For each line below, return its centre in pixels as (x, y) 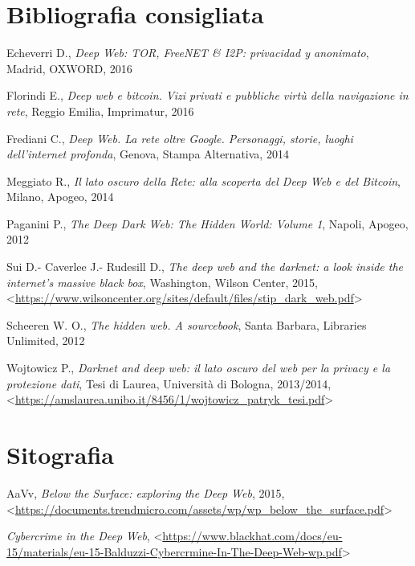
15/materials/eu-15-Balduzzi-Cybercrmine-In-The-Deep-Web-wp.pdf (174, 551)
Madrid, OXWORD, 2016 (69, 68)
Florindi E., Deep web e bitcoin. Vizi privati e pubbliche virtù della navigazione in (207, 95)
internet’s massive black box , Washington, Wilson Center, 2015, (162, 282)
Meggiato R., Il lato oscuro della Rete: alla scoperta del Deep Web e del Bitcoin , (203, 180)
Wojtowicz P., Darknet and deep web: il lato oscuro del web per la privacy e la (199, 368)
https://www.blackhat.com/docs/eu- (252, 536)
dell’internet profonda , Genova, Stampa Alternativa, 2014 (148, 154)
